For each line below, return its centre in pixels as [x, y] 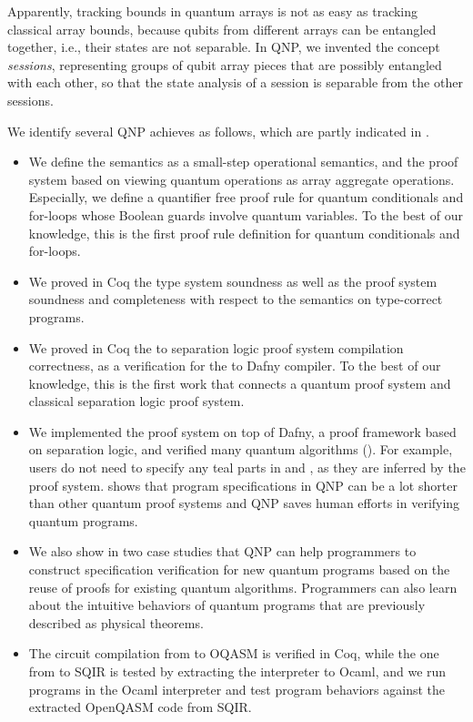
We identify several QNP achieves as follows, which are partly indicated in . [218, 131]
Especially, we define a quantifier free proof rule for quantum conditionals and [246, 197]
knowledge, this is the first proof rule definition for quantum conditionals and [244, 233]
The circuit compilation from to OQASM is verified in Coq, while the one [234, 653]
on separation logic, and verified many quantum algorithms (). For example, [241, 449]
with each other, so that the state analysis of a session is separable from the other [235, 82]
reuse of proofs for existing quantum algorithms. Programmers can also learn [243, 587]
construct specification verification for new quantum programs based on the [239, 569]
